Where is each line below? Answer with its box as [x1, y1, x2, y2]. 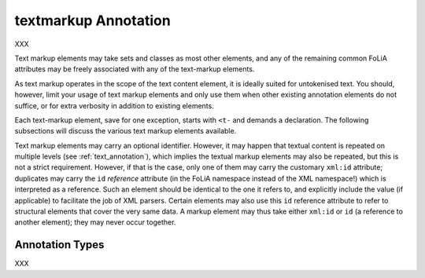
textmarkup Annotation [14, 12, 171, 29]
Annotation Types [14, 238, 105, 251]
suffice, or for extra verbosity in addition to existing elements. [14, 101, 214, 110]
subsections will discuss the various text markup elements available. [14, 126, 237, 136]
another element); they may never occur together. [14, 218, 176, 227]
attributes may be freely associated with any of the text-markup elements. [14, 64, 255, 74]
